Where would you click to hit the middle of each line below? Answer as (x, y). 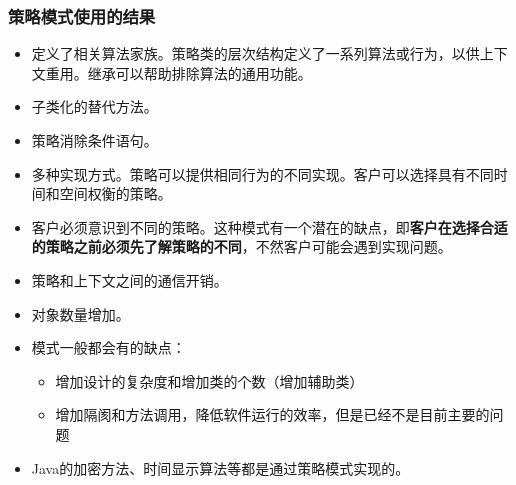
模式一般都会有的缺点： (108, 347)
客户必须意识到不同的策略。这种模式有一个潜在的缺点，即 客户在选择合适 (269, 226)
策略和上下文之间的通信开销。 (129, 279)
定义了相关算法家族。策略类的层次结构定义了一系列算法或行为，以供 (255, 53)
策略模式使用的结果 (82, 15)
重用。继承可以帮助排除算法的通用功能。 (178, 72)
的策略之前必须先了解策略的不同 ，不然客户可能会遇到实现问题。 (241, 246)
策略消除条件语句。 (94, 140)
